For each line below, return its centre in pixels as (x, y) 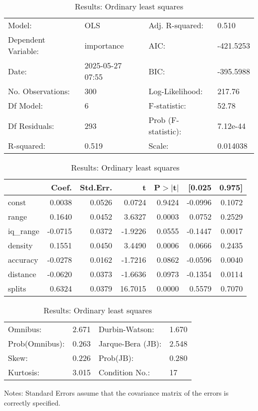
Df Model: (26, 105)
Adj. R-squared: (176, 25)
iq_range (24, 231)
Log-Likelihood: (176, 91)
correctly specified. (32, 402)
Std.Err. (96, 187)
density (20, 245)
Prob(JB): (116, 358)
